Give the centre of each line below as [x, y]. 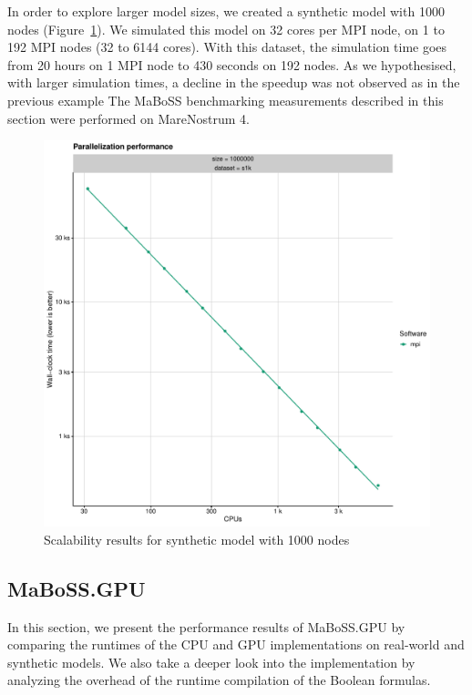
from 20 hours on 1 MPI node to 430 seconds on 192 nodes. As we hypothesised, [232, 64]
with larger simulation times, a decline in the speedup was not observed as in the [234, 82]
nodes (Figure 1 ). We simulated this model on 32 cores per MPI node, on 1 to [226, 29]
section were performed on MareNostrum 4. [128, 118]
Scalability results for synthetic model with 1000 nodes [197, 539]
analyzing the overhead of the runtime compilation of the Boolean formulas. [219, 680]
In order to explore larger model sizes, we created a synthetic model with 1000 [226, 11]
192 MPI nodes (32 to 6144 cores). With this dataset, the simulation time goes [227, 47]
